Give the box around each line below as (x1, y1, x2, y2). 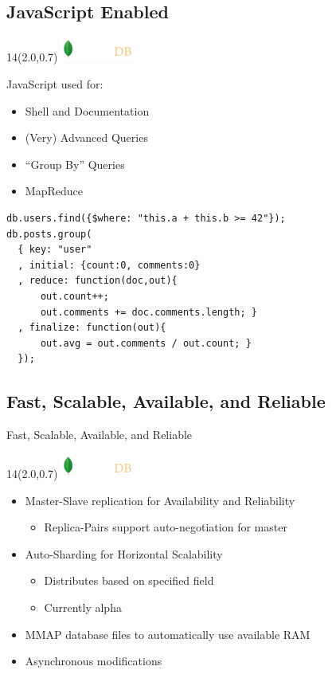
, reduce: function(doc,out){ (18, 275, 178, 287)
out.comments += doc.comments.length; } (40, 306, 257, 318)
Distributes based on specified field (44, 572, 214, 589)
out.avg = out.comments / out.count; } (40, 337, 252, 349)
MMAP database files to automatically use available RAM (25, 625, 311, 642)
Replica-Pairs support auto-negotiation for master (44, 519, 287, 535)
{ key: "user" (18, 244, 92, 256)
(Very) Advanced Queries (25, 129, 148, 146)
